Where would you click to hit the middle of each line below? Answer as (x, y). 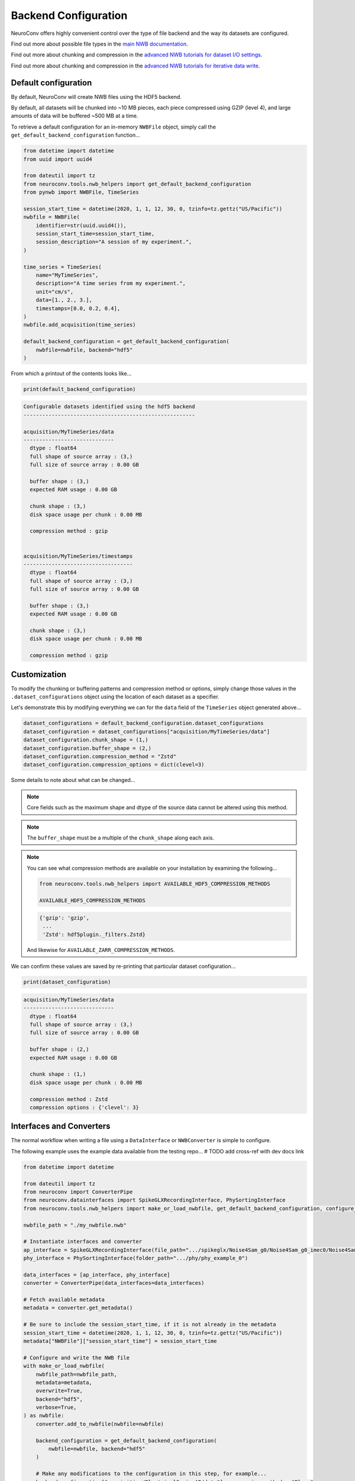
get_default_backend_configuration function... (75, 135)
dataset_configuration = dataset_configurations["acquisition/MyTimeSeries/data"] (147, 731)
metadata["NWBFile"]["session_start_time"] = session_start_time (120, 1341)
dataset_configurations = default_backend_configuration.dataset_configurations (143, 723)
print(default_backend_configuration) (80, 389)
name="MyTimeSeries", (67, 275)
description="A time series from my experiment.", (111, 283)
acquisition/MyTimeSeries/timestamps (78, 556)
